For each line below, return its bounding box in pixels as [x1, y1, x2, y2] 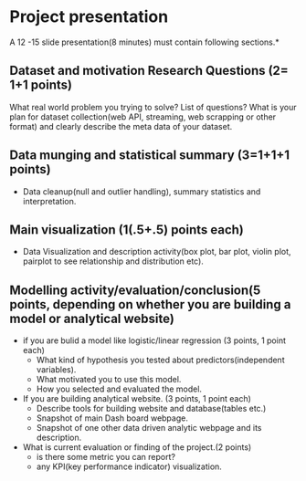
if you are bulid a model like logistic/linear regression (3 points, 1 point [22, 335, 286, 346]
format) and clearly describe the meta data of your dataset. [9, 120, 233, 131]
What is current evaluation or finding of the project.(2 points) [22, 442, 252, 453]
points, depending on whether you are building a [9, 297, 291, 312]
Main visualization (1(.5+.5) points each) [9, 222, 245, 237]
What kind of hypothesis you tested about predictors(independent [36, 354, 285, 366]
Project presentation [9, 6, 169, 27]
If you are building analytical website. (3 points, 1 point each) [22, 393, 251, 404]
